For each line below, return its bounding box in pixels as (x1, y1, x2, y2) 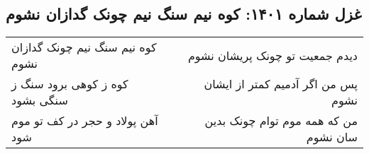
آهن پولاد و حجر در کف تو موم (11, 112, 158, 129)
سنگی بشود (11, 92, 68, 109)
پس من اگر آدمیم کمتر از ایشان (204, 76, 358, 93)
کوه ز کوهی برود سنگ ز (11, 76, 128, 93)
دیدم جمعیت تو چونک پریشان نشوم (187, 47, 358, 64)
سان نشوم (306, 129, 358, 146)
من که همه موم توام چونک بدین (204, 112, 358, 129)
